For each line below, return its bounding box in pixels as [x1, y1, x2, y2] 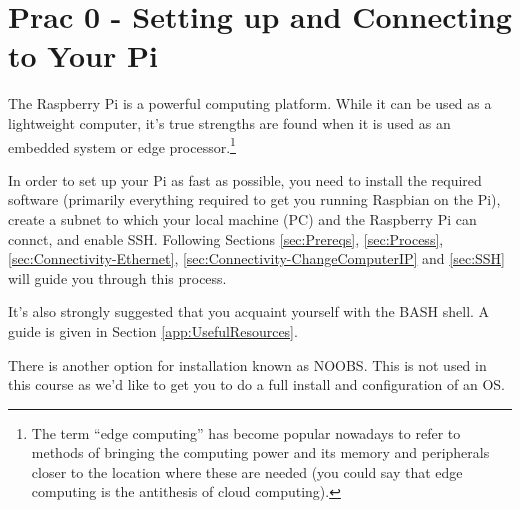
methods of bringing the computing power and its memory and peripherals [31, 442, 490, 463]
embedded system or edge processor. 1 [8, 133, 236, 157]
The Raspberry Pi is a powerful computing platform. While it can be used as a [8, 93, 492, 114]
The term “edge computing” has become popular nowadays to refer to [31, 422, 461, 443]
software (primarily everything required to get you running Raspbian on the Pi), [8, 189, 501, 210]
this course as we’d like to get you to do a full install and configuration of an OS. [8, 374, 506, 395]
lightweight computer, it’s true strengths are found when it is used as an [8, 112, 451, 133]
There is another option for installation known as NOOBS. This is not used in [8, 354, 487, 375]
